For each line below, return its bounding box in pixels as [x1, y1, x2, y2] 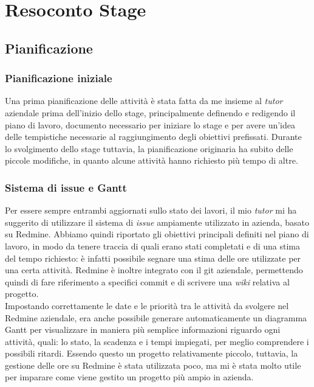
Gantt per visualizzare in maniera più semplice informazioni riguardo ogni [5, 323, 281, 336]
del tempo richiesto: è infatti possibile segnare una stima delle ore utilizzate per [5, 251, 301, 264]
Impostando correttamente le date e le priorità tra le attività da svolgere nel [5, 299, 289, 312]
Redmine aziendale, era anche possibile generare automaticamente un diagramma [5, 311, 307, 324]
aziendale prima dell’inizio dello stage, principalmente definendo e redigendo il [5, 106, 296, 119]
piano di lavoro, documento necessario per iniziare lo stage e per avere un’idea [5, 118, 296, 131]
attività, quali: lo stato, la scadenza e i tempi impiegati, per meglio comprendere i [5, 335, 309, 347]
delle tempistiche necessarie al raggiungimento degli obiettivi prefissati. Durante [5, 130, 302, 143]
